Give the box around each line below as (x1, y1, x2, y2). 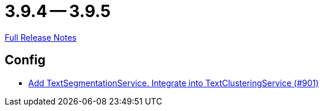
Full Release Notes (5, 32, 77, 43)
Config (5, 53, 45, 68)
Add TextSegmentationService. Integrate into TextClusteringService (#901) (28, 77, 319, 88)
